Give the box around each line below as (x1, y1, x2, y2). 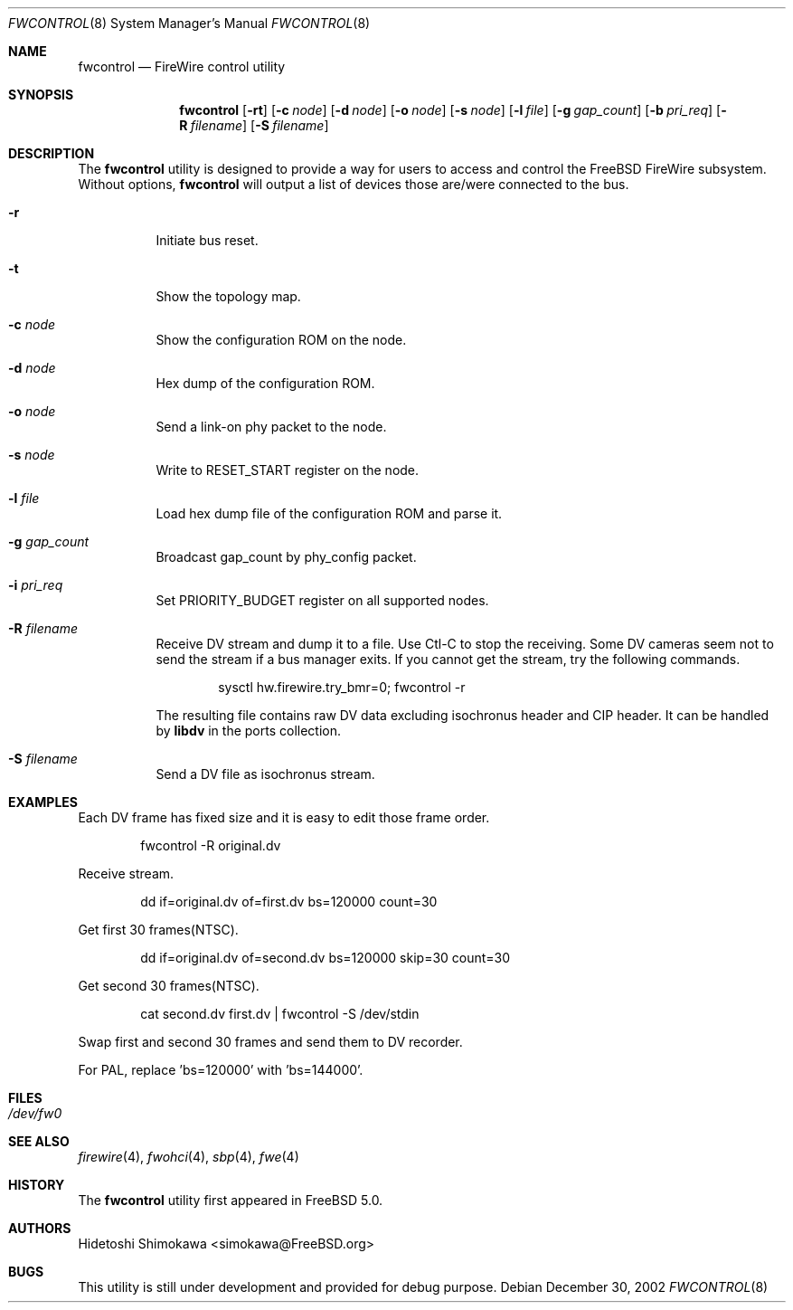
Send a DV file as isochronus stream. (156, 766, 375, 782)
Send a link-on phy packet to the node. (156, 419, 387, 434)
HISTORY (8, 1177, 65, 1192)
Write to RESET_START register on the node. (156, 462, 420, 478)
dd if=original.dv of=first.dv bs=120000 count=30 (140, 894, 438, 909)
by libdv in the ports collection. (156, 723, 342, 738)
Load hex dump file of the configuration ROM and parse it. (156, 506, 503, 521)
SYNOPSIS (8, 87, 74, 102)
